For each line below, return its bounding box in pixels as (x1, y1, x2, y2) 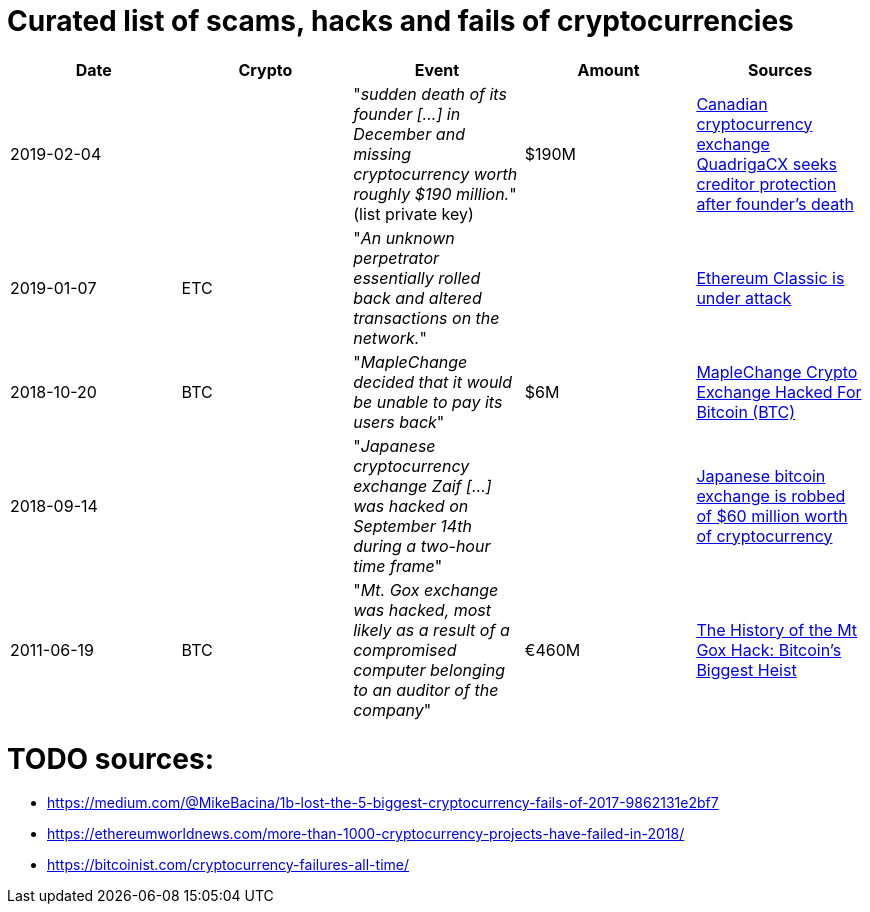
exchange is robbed (696, 485, 846, 506)
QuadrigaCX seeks (696, 153, 838, 174)
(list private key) (353, 203, 474, 224)
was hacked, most (353, 599, 492, 620)
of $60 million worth (696, 505, 848, 526)
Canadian (696, 93, 768, 114)
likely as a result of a (353, 619, 510, 640)
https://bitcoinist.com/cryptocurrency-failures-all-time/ (47, 856, 409, 874)
